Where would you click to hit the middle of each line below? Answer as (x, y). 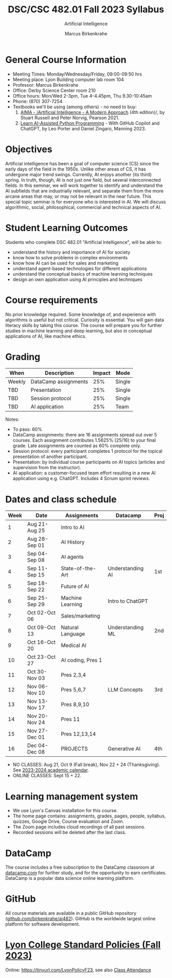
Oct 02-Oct (41, 613)
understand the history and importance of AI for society (71, 252)
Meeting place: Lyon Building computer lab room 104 (68, 79)
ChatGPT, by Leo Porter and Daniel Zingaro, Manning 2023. (83, 128)
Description (59, 373)
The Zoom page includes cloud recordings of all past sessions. (79, 827)
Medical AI (74, 645)
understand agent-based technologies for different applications (80, 269)
